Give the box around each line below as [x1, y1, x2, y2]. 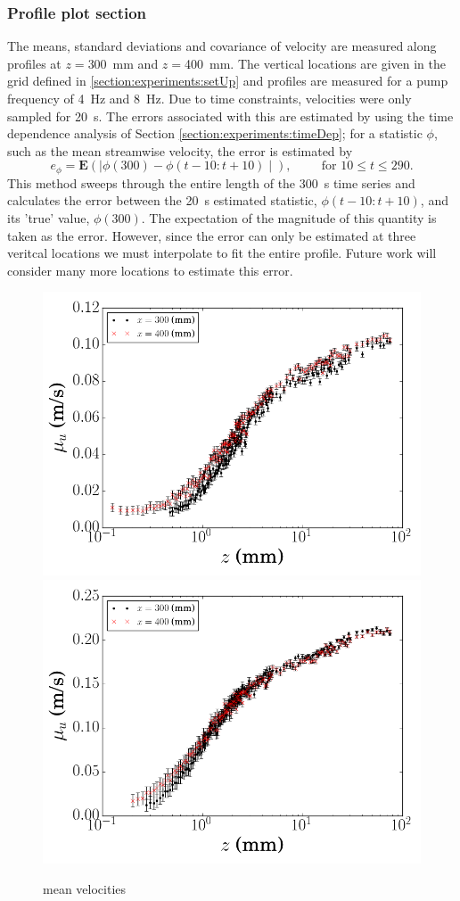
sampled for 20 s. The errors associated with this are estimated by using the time [7, 106, 454, 125]
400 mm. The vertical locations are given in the [185, 54, 446, 72]
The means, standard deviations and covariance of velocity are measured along [7, 37, 437, 55]
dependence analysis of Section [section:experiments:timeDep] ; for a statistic [7, 124, 423, 143]
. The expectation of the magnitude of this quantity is [141, 209, 437, 227]
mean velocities [43, 879, 127, 897]
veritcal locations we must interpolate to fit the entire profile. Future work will [7, 244, 437, 262]
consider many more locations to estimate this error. [7, 260, 293, 279]
